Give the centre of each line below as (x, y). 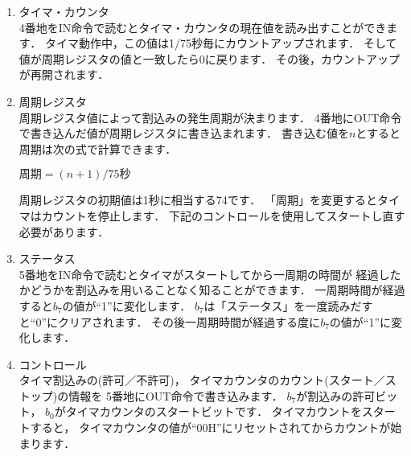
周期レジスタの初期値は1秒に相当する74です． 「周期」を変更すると (198, 200)
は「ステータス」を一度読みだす (288, 305)
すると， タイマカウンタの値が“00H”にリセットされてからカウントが (210, 427)
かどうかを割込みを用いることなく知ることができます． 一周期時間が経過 (212, 290)
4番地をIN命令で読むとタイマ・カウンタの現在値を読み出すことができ (203, 27)
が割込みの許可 (336, 395)
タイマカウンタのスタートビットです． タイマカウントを (214, 411)
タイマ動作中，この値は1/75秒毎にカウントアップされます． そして (221, 43)
